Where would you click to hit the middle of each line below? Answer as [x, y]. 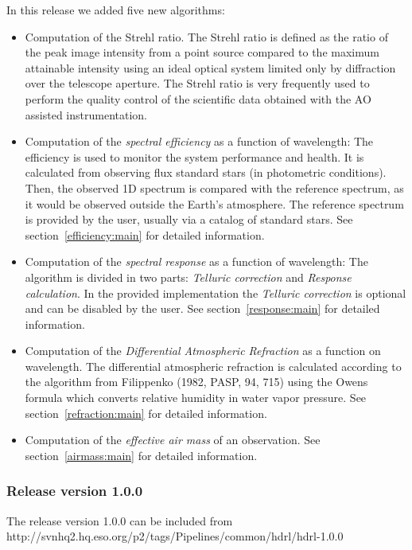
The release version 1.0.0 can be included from [120, 520]
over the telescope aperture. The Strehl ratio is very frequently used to [197, 83]
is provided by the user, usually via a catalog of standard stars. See [189, 219]
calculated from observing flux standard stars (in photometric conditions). [206, 172]
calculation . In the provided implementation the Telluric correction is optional [216, 293]
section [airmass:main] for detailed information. [141, 455]
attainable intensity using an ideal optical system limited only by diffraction [210, 67]
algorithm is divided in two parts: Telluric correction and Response [188, 277]
